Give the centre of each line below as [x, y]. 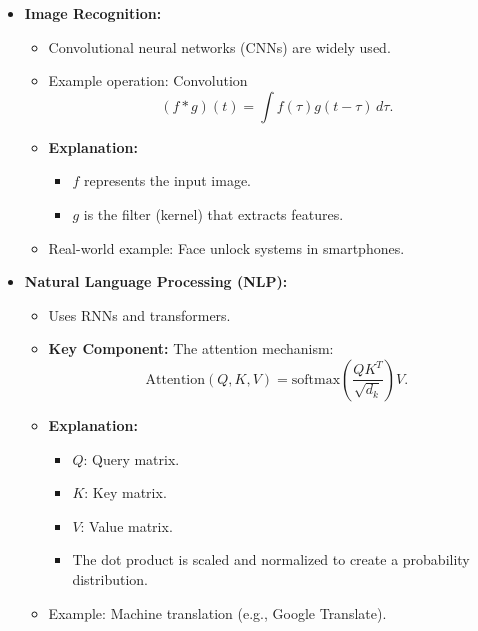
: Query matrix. [131, 458]
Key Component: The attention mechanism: [191, 348]
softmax [316, 379]
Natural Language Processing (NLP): [156, 281]
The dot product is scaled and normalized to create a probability [271, 559]
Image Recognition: [93, 13]
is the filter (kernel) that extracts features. [213, 213]
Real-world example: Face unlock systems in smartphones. [226, 247]
